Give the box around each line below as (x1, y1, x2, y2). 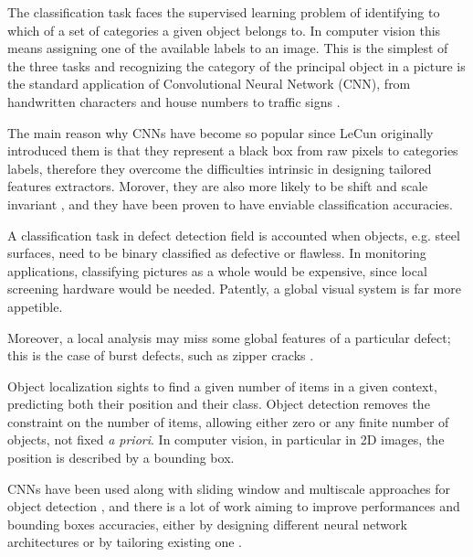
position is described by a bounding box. (7, 448, 235, 467)
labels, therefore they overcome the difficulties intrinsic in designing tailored (7, 158, 432, 177)
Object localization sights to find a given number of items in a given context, (7, 376, 437, 395)
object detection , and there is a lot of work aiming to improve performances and (7, 497, 460, 516)
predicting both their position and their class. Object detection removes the (7, 394, 430, 413)
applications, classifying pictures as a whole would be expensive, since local (7, 261, 427, 280)
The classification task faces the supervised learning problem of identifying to (7, 3, 440, 21)
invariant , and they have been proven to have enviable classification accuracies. (7, 194, 454, 213)
